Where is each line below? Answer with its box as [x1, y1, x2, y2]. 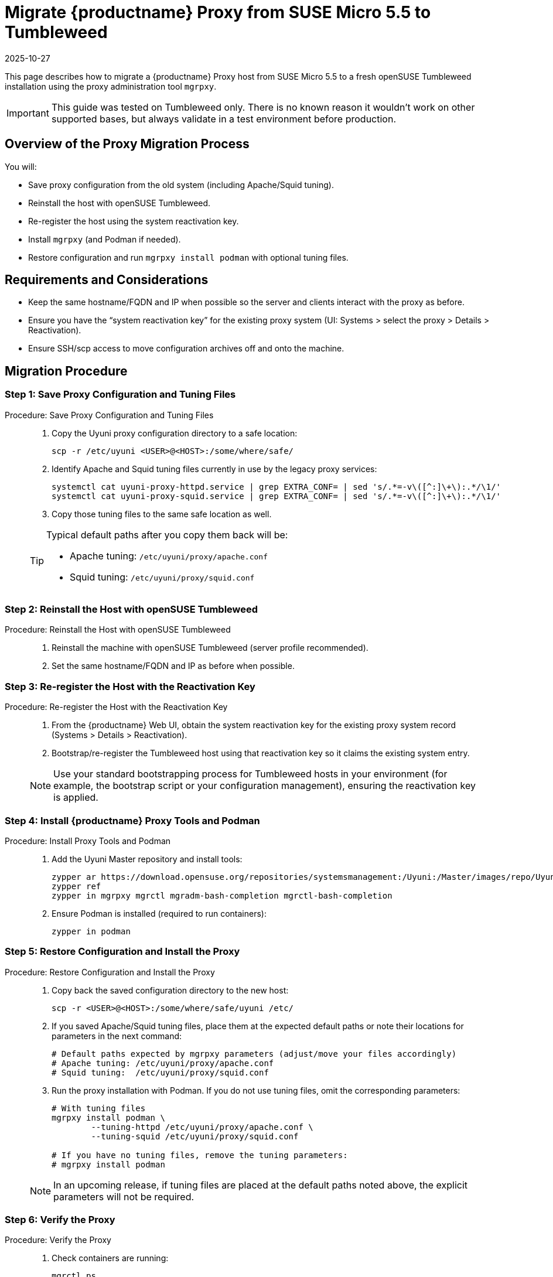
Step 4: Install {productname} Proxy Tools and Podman [5, 814, 260, 827]
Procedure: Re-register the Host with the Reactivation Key [5, 702, 228, 712]
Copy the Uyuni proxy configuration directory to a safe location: [52, 428, 298, 438]
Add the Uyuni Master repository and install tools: [52, 853, 243, 864]
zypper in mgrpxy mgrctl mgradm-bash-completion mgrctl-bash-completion [52, 890, 392, 900]
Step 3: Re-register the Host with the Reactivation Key [5, 680, 255, 692]
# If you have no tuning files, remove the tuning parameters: [52, 1150, 348, 1160]
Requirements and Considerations [5, 272, 209, 288]
